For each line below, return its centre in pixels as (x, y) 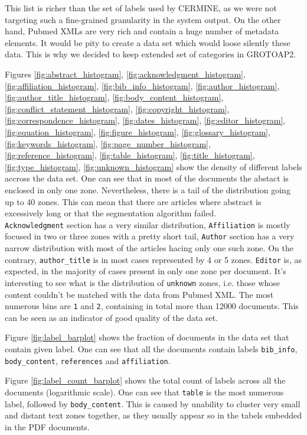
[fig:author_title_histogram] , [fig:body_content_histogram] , (114, 97)
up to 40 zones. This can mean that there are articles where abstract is (133, 201)
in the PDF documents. (47, 426)
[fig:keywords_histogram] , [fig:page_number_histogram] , (108, 143)
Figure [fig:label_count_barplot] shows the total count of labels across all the (145, 380)
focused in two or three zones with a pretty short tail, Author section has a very (150, 236)
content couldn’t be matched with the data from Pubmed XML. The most (139, 294)
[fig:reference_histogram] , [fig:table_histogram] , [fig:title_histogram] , (130, 155)
